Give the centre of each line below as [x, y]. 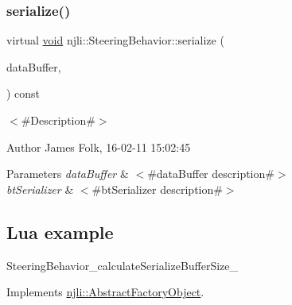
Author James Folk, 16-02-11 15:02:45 [99, 147]
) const [23, 93]
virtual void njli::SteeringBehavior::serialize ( [115, 40]
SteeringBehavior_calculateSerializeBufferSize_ [123, 265]
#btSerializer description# [157, 189]
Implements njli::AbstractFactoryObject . [105, 292]
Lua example [60, 232]
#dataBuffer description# [211, 174]
